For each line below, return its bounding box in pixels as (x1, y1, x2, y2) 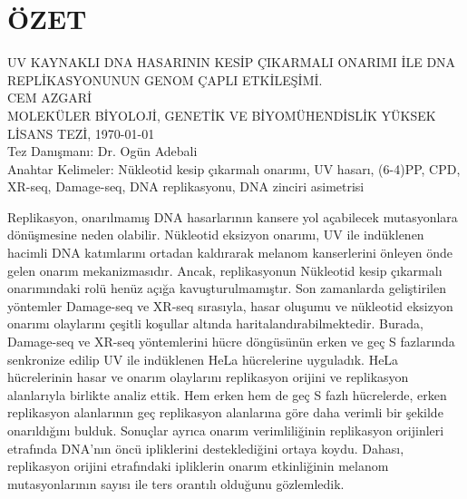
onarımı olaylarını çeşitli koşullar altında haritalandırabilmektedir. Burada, (7, 314, 423, 333)
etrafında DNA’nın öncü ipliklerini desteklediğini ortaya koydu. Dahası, (7, 438, 404, 457)
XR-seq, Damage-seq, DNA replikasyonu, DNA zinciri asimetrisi (7, 177, 365, 196)
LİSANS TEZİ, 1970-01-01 (7, 123, 155, 142)
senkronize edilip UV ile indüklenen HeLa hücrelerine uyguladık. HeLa (7, 349, 399, 368)
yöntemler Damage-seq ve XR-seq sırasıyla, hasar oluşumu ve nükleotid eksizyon (7, 296, 453, 315)
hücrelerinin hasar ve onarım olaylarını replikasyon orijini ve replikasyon (7, 367, 409, 386)
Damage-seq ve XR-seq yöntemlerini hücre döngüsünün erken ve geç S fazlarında (7, 332, 455, 351)
